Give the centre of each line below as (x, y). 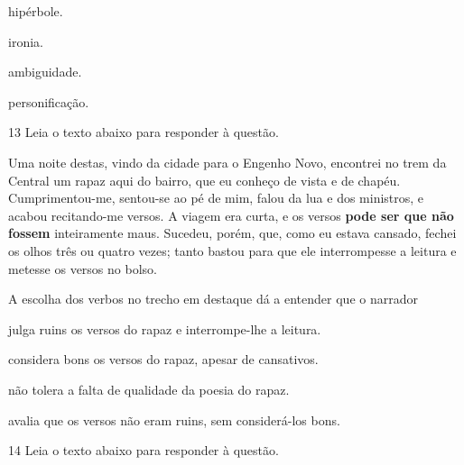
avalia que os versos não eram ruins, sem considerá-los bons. (174, 419)
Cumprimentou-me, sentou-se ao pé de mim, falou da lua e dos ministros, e (216, 198)
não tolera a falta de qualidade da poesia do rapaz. (149, 389)
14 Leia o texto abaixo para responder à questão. (144, 450)
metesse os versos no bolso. (83, 268)
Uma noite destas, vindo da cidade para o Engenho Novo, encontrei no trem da (227, 162)
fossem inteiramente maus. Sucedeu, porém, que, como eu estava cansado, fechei (232, 233)
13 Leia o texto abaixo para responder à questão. (144, 132)
